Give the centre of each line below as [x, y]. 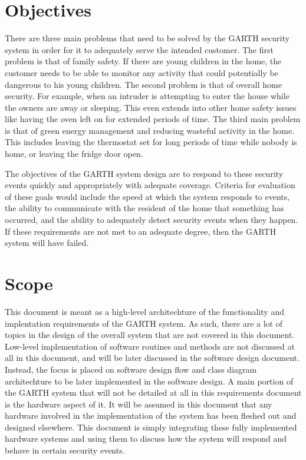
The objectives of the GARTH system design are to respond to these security [144, 173]
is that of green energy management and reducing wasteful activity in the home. [150, 130]
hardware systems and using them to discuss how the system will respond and [146, 438]
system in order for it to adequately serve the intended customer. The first [139, 49]
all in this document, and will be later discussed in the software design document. [152, 358]
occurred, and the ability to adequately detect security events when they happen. [152, 220]
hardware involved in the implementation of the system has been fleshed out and [151, 415]
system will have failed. [47, 243]
